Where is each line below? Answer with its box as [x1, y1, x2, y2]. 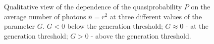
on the [191, 1, 211, 11]
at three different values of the [109, 11, 202, 21]
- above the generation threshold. [91, 30, 191, 41]
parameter [4, 21, 35, 31]
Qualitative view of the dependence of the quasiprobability [4, 1, 182, 11]
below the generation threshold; [67, 21, 163, 31]
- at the [185, 21, 209, 31]
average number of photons [4, 11, 86, 21]
